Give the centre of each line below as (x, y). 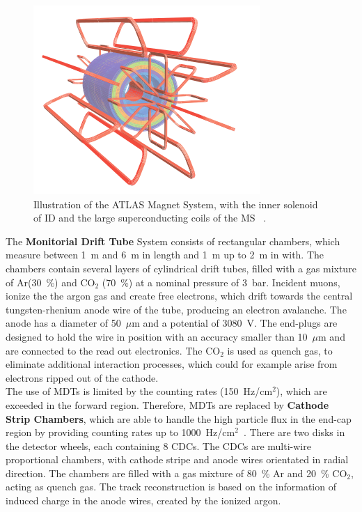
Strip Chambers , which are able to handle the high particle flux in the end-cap (179, 418)
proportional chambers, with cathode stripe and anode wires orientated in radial (177, 459)
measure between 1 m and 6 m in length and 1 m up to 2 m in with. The (165, 255)
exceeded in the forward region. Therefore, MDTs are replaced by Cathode (167, 404)
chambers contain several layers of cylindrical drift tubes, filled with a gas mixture (181, 268)
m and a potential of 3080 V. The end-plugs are (235, 323)
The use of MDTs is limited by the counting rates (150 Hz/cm (139, 391)
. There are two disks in (294, 432)
